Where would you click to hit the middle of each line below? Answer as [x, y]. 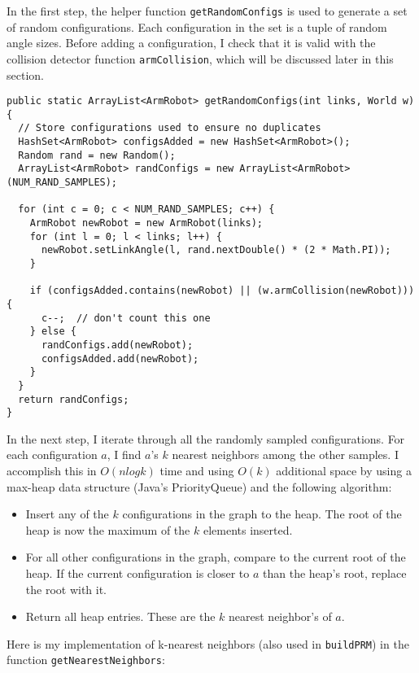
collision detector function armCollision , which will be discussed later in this [200, 58]
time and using [197, 471]
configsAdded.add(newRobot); [120, 358]
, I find [124, 454]
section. [25, 74]
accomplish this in [52, 471]
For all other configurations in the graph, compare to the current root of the [216, 557]
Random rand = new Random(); [97, 155]
